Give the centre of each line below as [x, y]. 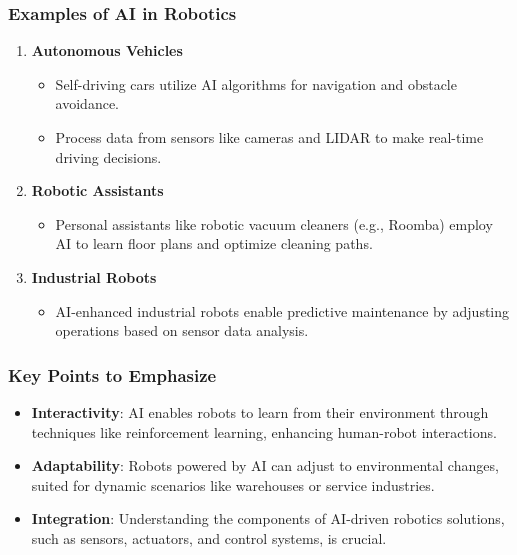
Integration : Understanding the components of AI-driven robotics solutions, [268, 518]
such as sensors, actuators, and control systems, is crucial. [209, 537]
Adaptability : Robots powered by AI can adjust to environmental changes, [265, 465]
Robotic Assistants [97, 190]
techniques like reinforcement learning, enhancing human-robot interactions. [264, 431]
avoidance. [87, 103]
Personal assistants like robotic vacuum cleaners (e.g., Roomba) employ [274, 223]
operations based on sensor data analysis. [182, 330]
